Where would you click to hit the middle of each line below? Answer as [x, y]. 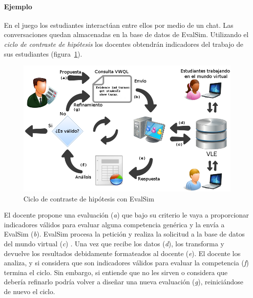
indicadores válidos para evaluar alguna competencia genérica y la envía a [114, 224]
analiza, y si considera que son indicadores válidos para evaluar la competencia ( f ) [126, 263]
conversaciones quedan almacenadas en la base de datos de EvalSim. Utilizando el [126, 34]
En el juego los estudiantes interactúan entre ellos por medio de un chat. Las [119, 25]
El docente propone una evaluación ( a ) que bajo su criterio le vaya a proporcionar [126, 215]
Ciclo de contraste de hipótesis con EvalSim [89, 198]
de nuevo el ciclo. [30, 291]
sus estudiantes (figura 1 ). [43, 53]
